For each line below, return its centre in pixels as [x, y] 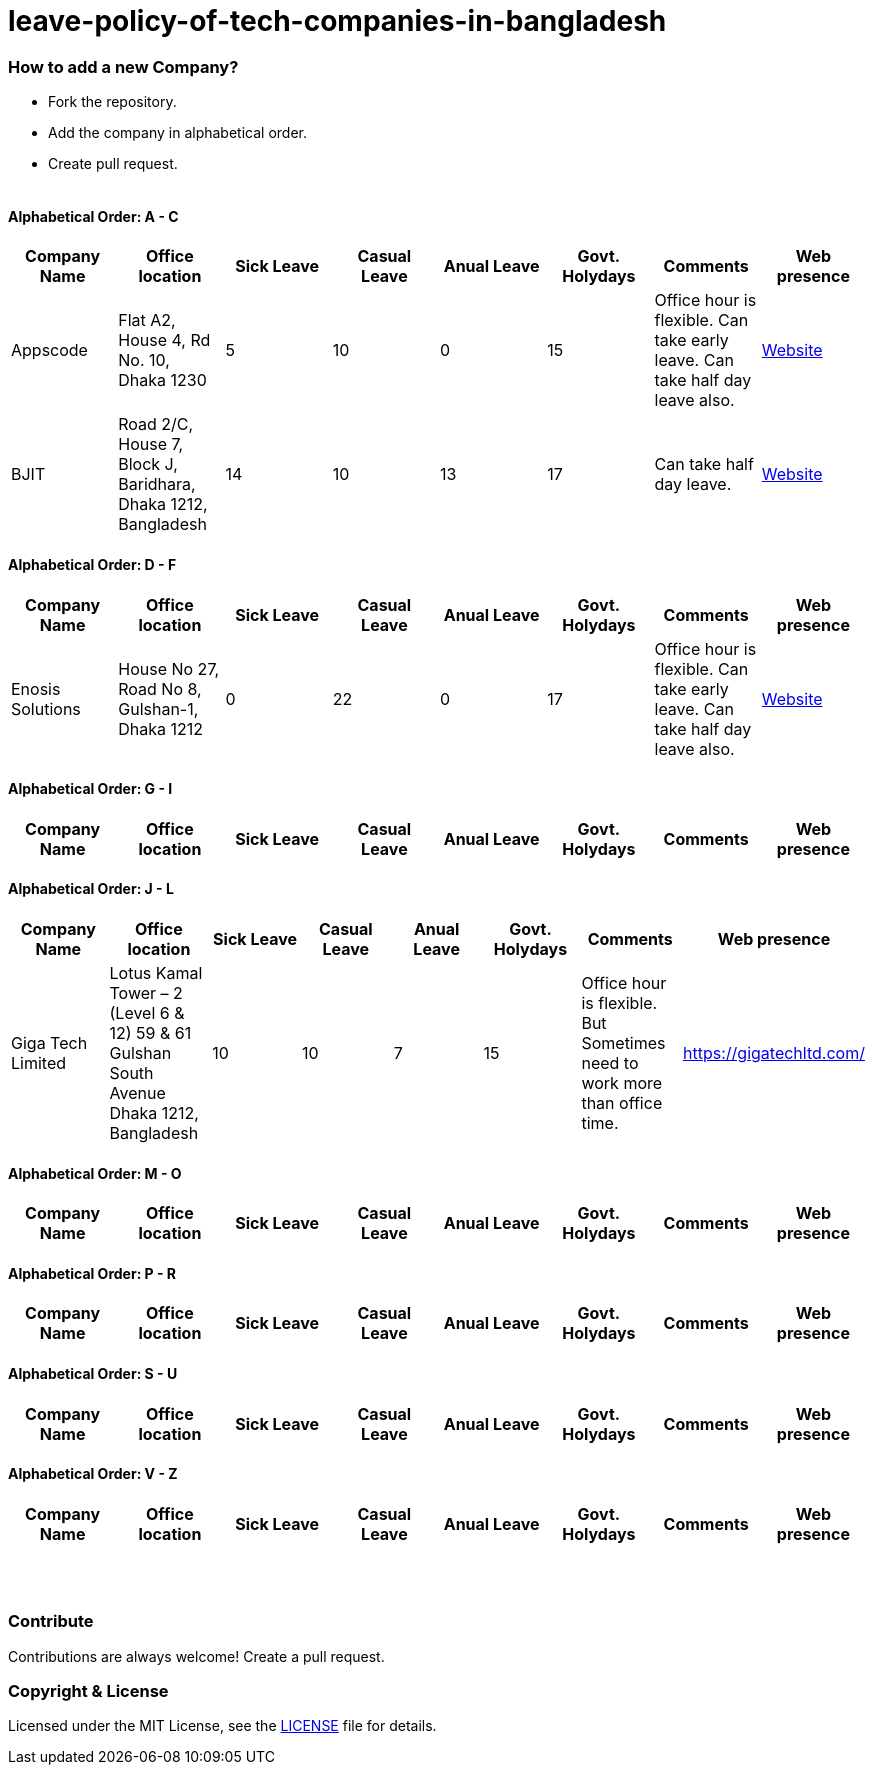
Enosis [36, 688]
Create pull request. [113, 164]
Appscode [49, 350]
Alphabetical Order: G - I [90, 789]
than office [622, 1103]
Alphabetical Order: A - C [93, 216]
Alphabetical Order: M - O [95, 1173]
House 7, [151, 444]
